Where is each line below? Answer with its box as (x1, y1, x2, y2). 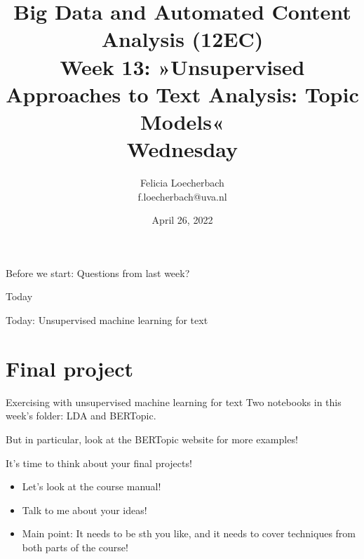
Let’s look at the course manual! (22, 479, 161, 494)
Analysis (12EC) (101, 25, 264, 53)
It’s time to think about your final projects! (6, 455, 192, 470)
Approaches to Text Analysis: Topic (6, 79, 359, 108)
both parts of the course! (22, 539, 128, 554)
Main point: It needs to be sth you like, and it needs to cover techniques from (22, 526, 356, 541)
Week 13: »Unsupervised (60, 52, 305, 81)
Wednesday (126, 135, 238, 163)
